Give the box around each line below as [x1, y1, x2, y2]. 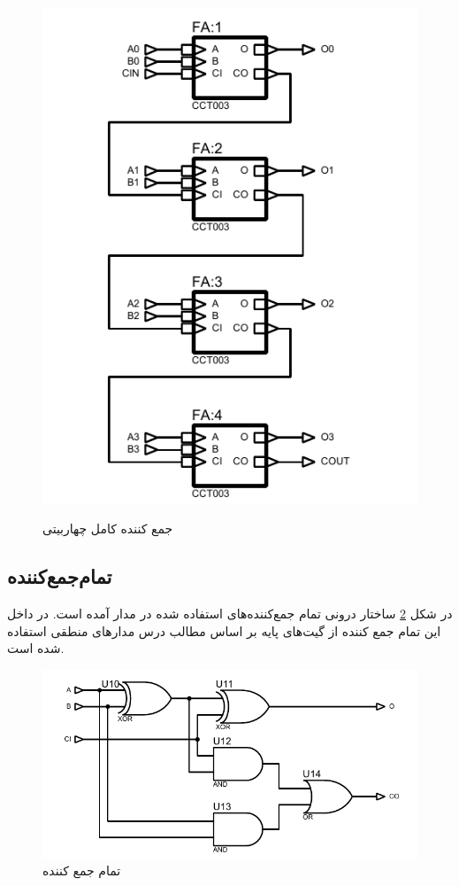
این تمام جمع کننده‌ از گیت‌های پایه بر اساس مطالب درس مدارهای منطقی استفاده [7, 621, 441, 640]
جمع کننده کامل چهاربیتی [42, 519, 173, 538]
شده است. [7, 639, 65, 657]
